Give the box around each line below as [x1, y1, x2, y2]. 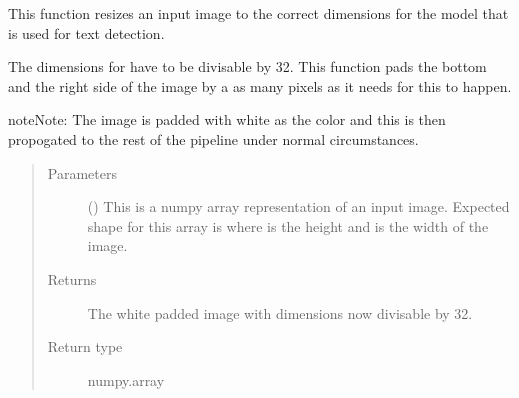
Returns [47, 268, 97, 289]
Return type [47, 336, 123, 357]
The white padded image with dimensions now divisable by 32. [87, 302, 473, 323]
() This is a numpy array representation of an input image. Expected [87, 196, 510, 217]
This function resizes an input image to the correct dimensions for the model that [8, 3, 509, 23]
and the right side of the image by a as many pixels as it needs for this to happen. [8, 75, 512, 96]
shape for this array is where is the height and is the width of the [87, 215, 489, 236]
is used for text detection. [8, 22, 165, 43]
